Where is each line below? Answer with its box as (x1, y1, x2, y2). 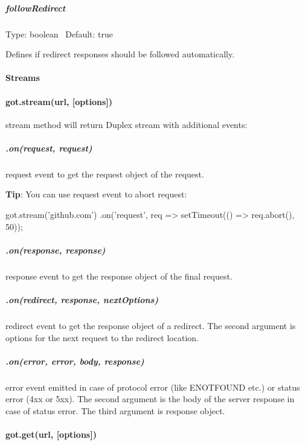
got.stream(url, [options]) (5, 95, 113, 107)
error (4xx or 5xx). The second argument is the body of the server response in (5, 392, 295, 405)
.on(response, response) (5, 243, 106, 256)
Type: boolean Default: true (5, 27, 114, 40)
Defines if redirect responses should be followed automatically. (5, 48, 235, 60)
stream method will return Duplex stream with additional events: (5, 118, 248, 130)
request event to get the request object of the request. (5, 167, 204, 180)
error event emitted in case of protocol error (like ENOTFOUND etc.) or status (5, 380, 300, 393)
